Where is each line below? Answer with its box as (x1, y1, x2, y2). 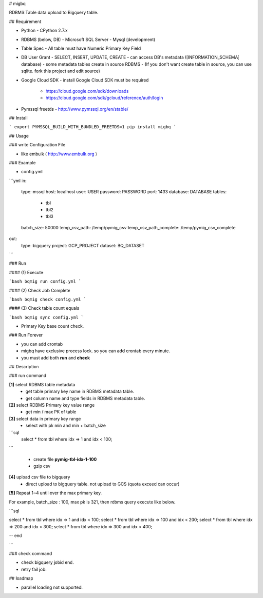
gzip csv (33, 463, 51, 469)
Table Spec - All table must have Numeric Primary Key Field (21, 45, 141, 51)
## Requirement (9, 19, 41, 24)
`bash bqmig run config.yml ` (9, 279, 81, 284)
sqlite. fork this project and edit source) (21, 68, 100, 74)
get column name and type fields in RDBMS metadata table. (25, 395, 146, 401)
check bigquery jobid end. (21, 559, 74, 565)
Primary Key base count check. (21, 323, 84, 329)
